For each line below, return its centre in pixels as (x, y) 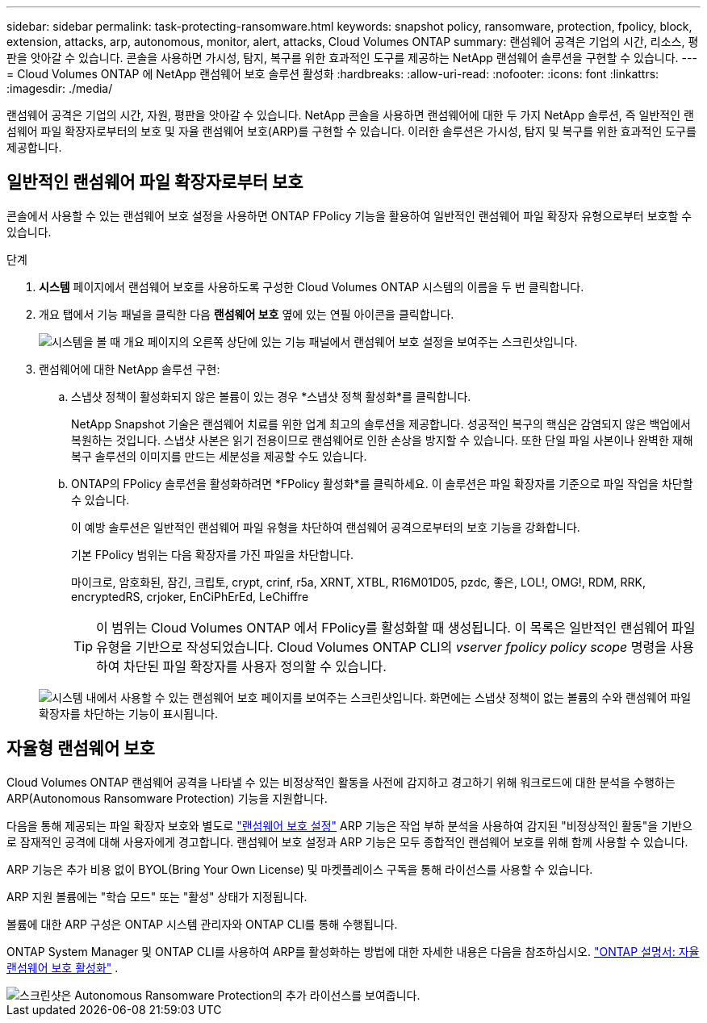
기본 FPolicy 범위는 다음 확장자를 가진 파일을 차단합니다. (212, 554)
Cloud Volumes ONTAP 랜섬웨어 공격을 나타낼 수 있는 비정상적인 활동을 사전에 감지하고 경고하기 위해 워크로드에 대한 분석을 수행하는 (341, 782)
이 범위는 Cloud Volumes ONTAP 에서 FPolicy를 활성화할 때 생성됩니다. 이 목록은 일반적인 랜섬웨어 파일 (396, 627)
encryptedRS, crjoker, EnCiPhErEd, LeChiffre (190, 596)
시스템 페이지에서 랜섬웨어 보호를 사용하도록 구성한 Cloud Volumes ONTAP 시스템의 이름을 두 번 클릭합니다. (312, 286)
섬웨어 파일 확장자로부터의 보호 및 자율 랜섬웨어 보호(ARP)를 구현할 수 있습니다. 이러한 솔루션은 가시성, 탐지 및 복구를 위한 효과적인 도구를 (351, 131)
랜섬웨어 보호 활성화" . (63, 967)
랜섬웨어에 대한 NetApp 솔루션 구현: (130, 369)
